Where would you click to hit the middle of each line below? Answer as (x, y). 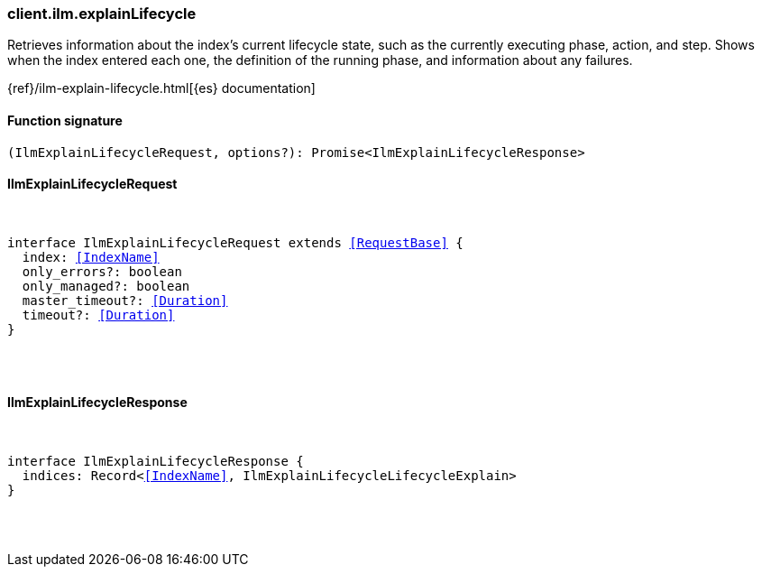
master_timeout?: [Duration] (125, 300)
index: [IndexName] (91, 257)
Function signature (65, 120)
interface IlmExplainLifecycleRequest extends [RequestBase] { (235, 242)
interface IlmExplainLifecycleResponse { (156, 462)
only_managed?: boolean (106, 286)
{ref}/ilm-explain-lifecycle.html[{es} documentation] (161, 88)
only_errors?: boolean (102, 271)
